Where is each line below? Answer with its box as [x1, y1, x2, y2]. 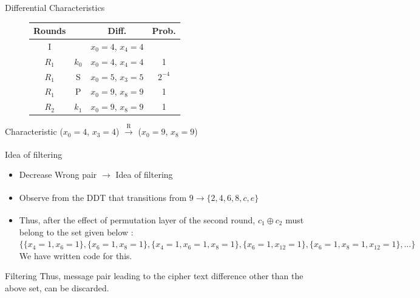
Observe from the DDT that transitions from [19, 191, 187, 203]
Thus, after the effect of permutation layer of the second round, [19, 213, 256, 226]
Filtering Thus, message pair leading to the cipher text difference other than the [5, 269, 303, 282]
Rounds [33, 24, 66, 37]
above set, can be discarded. [5, 281, 109, 294]
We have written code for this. [19, 249, 132, 262]
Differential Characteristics [5, 1, 105, 13]
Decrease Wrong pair [19, 168, 97, 181]
